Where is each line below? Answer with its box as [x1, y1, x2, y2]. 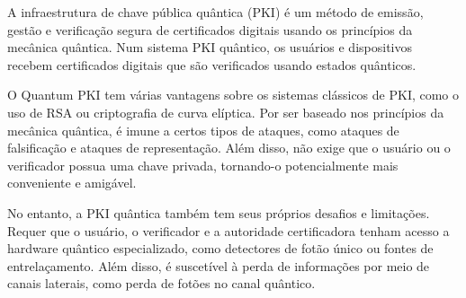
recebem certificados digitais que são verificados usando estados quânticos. [7, 55, 417, 74]
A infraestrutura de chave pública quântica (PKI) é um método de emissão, [7, 3, 424, 21]
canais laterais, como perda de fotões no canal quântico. [7, 274, 316, 293]
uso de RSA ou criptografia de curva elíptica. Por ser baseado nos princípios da [7, 102, 444, 121]
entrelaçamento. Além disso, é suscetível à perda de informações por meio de [7, 256, 430, 275]
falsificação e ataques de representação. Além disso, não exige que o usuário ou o [7, 138, 451, 157]
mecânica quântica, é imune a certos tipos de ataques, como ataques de [7, 120, 399, 139]
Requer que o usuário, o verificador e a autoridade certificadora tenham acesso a [7, 221, 450, 240]
